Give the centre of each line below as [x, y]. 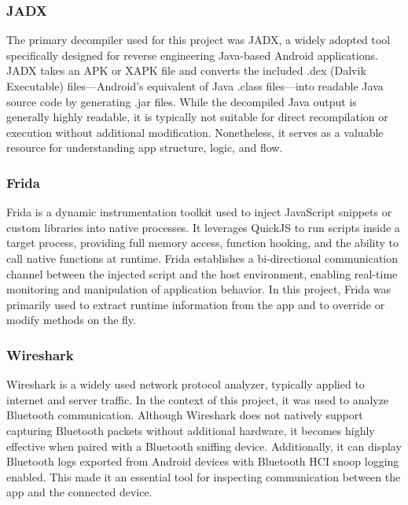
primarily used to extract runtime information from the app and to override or [196, 304]
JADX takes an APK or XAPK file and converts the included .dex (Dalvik [186, 70]
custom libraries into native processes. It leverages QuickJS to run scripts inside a [203, 227]
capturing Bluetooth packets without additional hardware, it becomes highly [191, 430]
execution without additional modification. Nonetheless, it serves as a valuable [195, 132]
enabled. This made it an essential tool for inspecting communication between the [204, 476]
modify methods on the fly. [71, 320]
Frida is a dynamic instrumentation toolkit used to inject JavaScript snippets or [199, 212]
